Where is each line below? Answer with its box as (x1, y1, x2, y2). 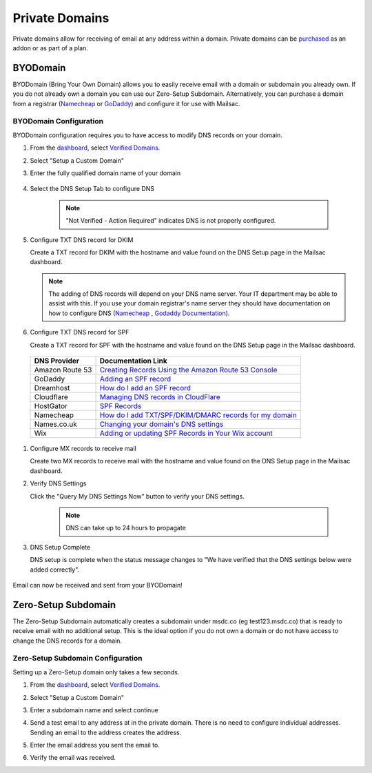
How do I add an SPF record (99, 383, 192, 393)
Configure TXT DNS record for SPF (30, 328, 130, 337)
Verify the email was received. (30, 754, 116, 762)
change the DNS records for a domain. (12, 636, 123, 645)
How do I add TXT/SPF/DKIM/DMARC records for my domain (99, 410, 298, 420)
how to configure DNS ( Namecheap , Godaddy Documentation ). (48, 309, 230, 317)
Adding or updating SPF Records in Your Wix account (99, 428, 273, 438)
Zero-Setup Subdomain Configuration (12, 654, 143, 663)
